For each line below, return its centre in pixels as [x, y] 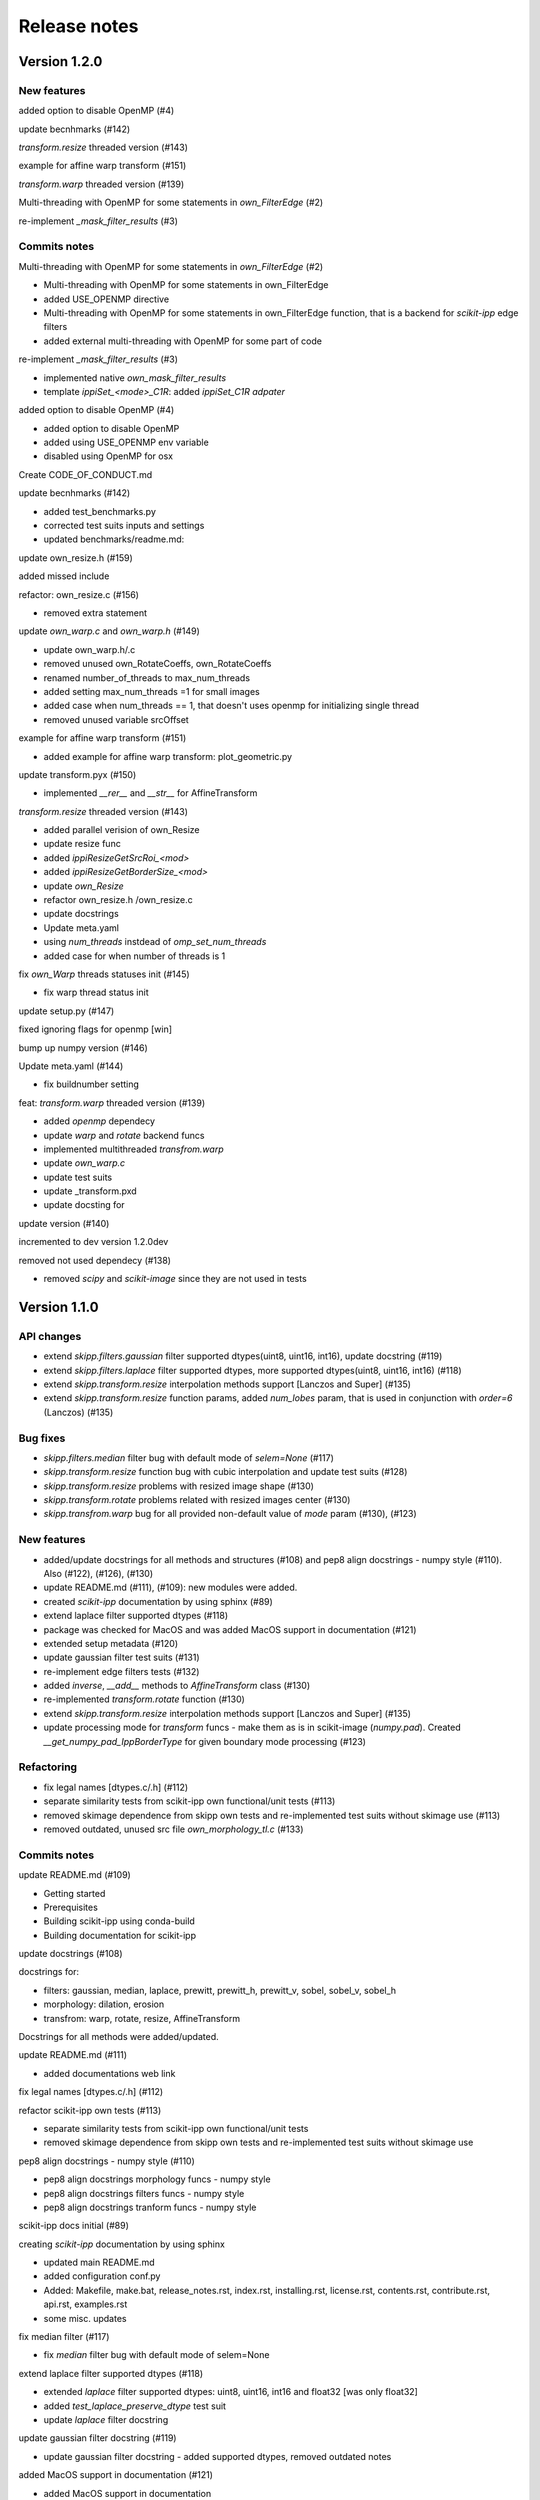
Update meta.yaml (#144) [71, 1066]
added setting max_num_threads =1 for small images [151, 691]
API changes [50, 1336]
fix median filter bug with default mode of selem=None [156, 2355]
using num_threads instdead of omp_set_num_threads [155, 942]
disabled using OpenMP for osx [108, 456]
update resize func [82, 844]
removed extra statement [95, 613]
